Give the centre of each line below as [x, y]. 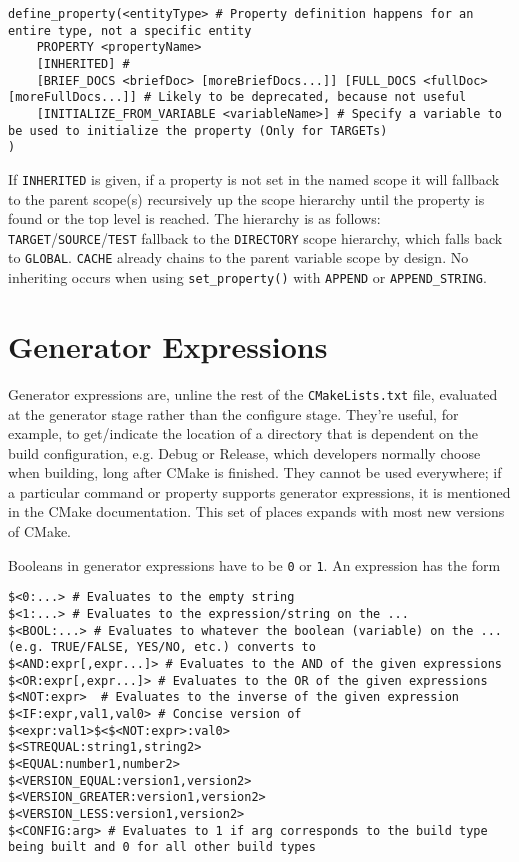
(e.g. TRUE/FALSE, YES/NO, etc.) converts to [162, 647]
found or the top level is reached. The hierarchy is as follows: [194, 218]
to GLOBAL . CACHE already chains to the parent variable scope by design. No [238, 257]
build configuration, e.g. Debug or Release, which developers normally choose [244, 452]
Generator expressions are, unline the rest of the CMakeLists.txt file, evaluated [253, 393]
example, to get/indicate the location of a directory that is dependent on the [243, 433]
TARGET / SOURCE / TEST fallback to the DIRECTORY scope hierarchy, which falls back [255, 237]
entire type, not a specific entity [130, 30]
